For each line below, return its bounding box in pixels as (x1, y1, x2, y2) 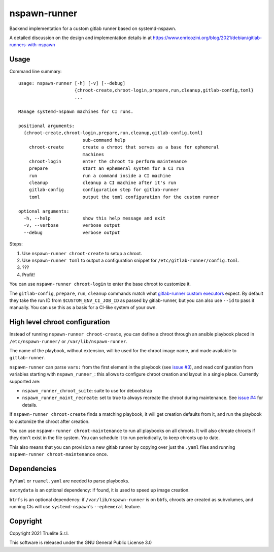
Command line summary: (9, 69, 62, 75)
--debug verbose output (23, 229, 120, 235)
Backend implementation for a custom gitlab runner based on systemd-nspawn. (9, 25, 177, 32)
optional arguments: (18, 208, 70, 214)
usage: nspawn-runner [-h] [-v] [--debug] (18, 80, 126, 86)
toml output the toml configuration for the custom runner (28, 194, 219, 200)
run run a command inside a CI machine (28, 173, 171, 178)
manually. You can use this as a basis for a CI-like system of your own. (9, 304, 157, 311)
